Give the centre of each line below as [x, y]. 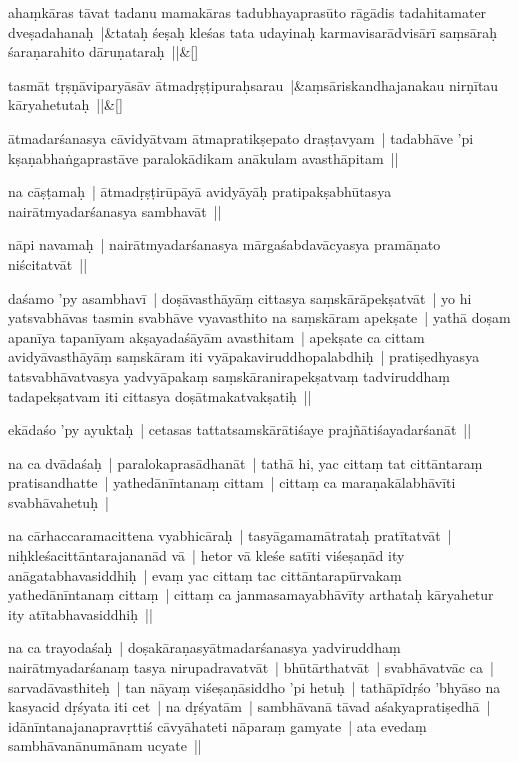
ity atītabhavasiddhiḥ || [80, 613]
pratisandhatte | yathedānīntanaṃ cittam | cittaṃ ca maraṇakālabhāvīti [232, 482]
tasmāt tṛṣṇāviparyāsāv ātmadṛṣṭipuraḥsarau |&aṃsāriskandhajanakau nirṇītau [253, 84]
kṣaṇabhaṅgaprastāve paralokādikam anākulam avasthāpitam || [203, 157]
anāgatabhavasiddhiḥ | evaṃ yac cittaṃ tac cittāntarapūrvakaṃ [205, 574]
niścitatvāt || [48, 263]
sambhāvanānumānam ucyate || [105, 745]
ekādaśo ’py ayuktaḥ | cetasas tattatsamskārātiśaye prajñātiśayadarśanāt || [240, 429]
